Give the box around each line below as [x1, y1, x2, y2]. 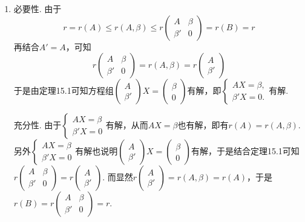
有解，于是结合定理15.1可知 [191, 145, 300, 157]
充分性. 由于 [13, 119, 62, 131]
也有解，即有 [177, 119, 229, 131]
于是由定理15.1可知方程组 [13, 84, 114, 97]
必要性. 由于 [13, 2, 62, 15]
